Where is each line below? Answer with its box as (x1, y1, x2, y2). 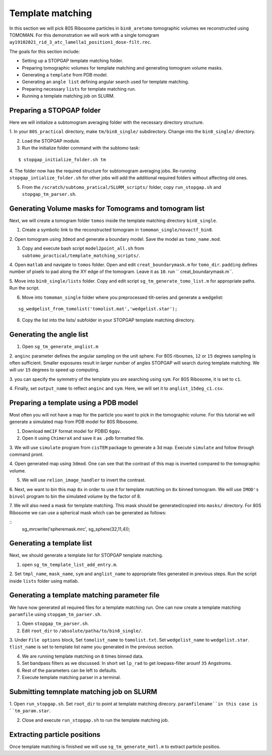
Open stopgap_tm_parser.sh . (22, 621, 89, 627)
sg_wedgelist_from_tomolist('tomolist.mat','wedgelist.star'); (18, 306, 178, 312)
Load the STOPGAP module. (22, 138, 81, 144)
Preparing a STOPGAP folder (9, 106, 101, 114)
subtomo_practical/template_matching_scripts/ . (22, 252, 141, 258)
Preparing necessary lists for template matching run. (22, 86, 136, 92)
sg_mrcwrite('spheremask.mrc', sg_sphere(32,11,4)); (22, 526, 130, 532)
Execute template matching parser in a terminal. (22, 674, 121, 680)
